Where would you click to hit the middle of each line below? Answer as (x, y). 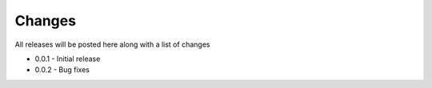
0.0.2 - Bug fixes (62, 70)
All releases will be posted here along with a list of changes (112, 44)
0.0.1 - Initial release (68, 59)
